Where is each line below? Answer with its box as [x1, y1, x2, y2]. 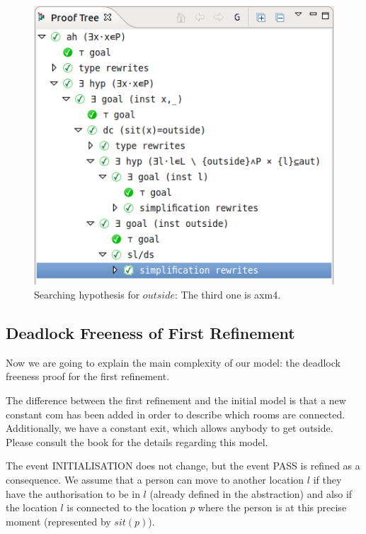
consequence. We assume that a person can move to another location [6, 472, 304, 486]
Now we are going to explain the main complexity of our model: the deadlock [6, 355, 341, 369]
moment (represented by [6, 513, 111, 528]
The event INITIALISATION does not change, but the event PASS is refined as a [6, 458, 360, 473]
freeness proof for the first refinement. [6, 369, 170, 384]
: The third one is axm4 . [174, 287, 281, 302]
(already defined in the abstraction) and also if [149, 486, 353, 501]
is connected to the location [67, 500, 187, 515]
